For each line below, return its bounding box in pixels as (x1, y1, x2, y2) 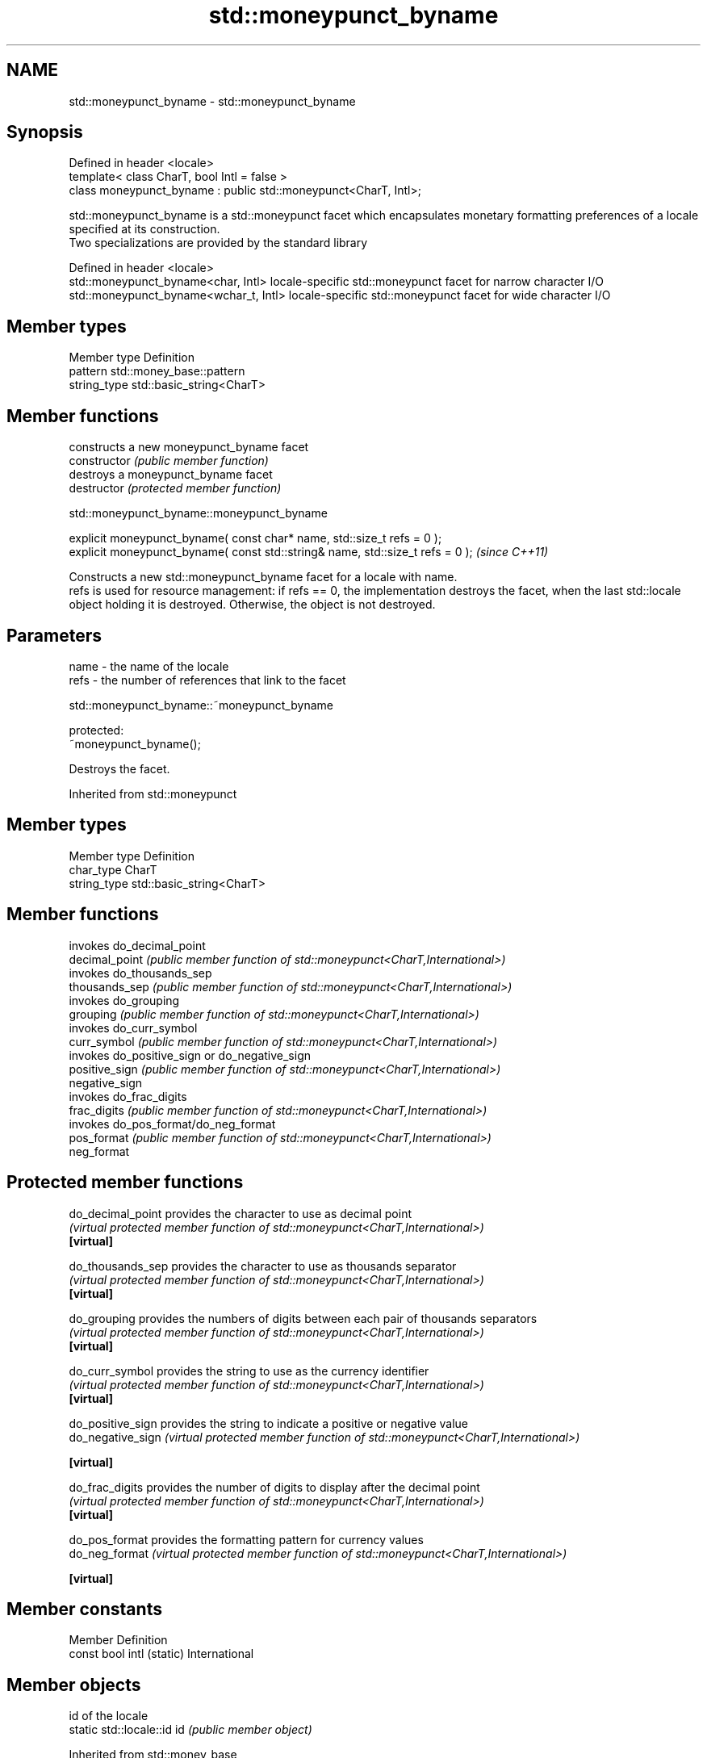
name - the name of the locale (69, 659, 229, 673)
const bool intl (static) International (69, 1647, 254, 1661)
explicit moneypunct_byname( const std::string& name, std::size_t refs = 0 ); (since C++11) (69, 545, 549, 559)
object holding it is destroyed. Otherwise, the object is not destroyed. (69, 597, 436, 612)
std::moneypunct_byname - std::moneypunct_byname (69, 94, 356, 108)
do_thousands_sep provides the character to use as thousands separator (69, 1258, 457, 1273)
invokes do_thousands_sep (69, 965, 212, 980)
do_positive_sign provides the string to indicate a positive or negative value (69, 1416, 469, 1430)
